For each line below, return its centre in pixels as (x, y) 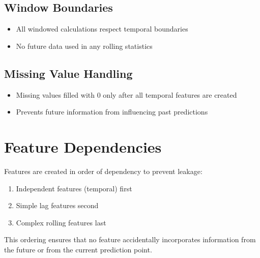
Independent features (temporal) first (74, 188)
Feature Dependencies (83, 146)
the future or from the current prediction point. (78, 249)
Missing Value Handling (68, 73)
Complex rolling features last (61, 222)
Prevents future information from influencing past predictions (112, 112)
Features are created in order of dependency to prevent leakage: (103, 171)
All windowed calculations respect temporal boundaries (102, 29)
